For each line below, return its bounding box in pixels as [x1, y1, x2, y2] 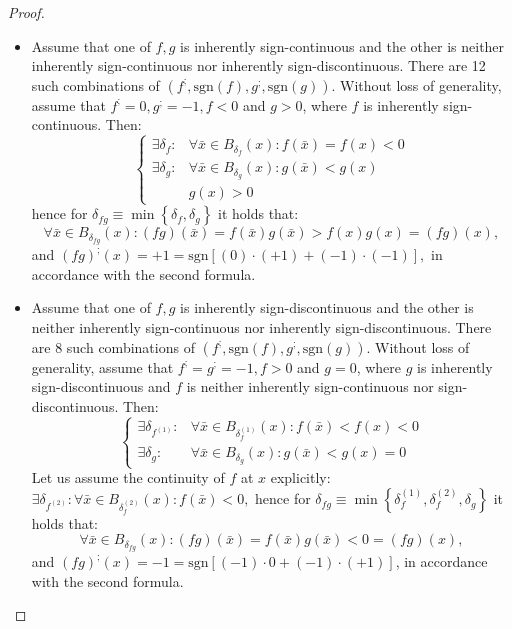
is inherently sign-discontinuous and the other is [180, 297, 474, 318]
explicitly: [270, 467, 331, 488]
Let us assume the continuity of [31, 467, 225, 488]
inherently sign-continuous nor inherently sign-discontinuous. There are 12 [31, 55, 486, 76]
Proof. [8, 2, 45, 22]
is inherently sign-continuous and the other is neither [180, 35, 505, 56]
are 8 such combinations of [31, 336, 195, 357]
